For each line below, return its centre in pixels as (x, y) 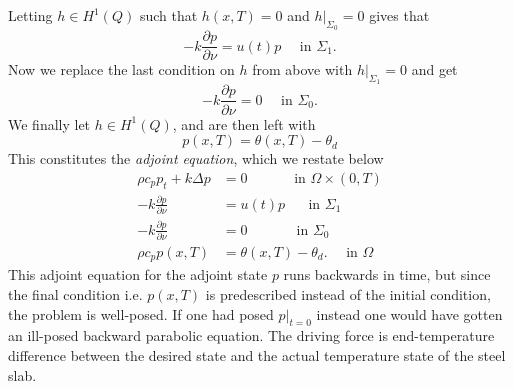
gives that (399, 15)
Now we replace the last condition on (121, 69)
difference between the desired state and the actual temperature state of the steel (257, 354)
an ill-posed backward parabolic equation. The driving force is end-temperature (251, 335)
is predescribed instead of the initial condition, (348, 293)
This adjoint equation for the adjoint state (138, 274)
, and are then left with (244, 123)
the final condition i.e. (75, 293)
